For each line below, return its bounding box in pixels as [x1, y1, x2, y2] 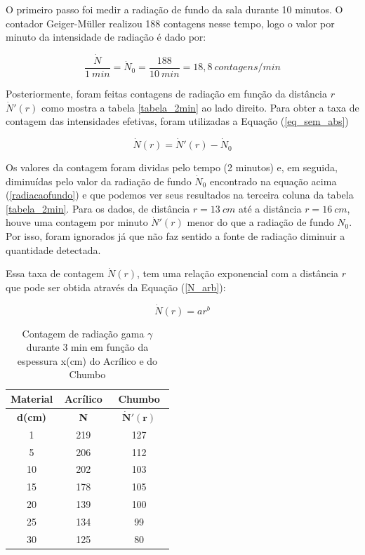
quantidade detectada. [6, 242, 101, 257]
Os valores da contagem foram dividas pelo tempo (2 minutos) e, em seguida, [6, 160, 338, 175]
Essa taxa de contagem [6, 266, 105, 281]
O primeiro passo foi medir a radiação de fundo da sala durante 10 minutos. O [6, 2, 343, 16]
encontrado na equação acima [209, 173, 337, 188]
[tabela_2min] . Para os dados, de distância [6, 201, 190, 215]
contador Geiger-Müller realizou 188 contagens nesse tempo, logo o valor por [6, 15, 335, 30]
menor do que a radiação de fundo [187, 215, 334, 229]
